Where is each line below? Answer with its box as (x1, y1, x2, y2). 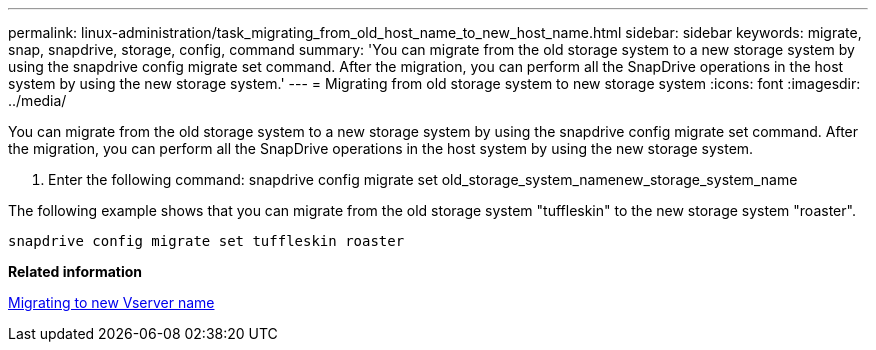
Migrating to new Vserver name (8, 294, 215, 311)
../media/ (8, 92, 67, 109)
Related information (8, 263, 143, 280)
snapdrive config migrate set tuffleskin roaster (8, 233, 405, 249)
